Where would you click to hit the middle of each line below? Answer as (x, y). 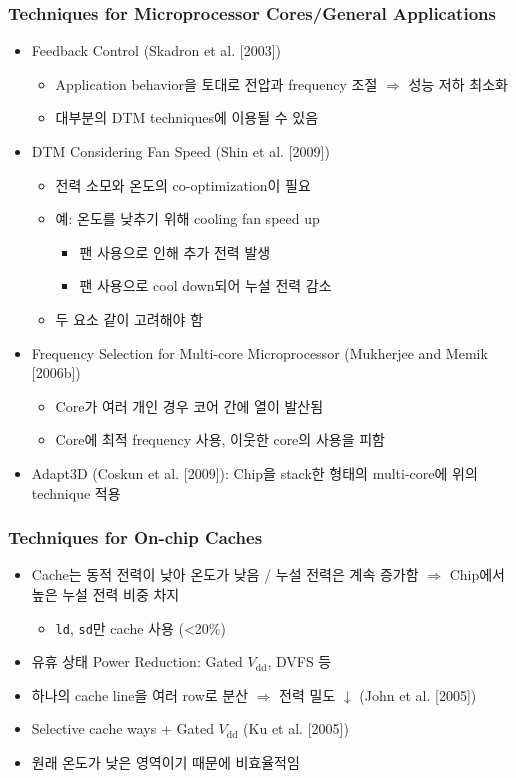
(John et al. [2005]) (418, 694)
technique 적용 (76, 492)
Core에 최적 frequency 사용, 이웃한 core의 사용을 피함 (220, 439)
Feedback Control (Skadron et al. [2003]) (156, 50)
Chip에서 (477, 574)
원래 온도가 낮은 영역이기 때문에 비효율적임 (165, 761)
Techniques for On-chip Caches (135, 537)
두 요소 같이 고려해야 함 (129, 318)
